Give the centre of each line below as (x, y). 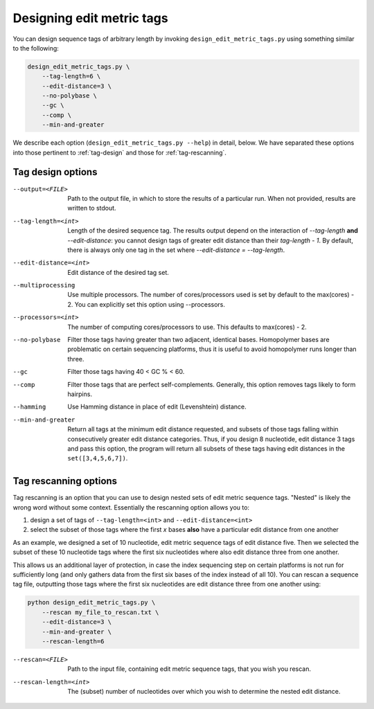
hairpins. (80, 394)
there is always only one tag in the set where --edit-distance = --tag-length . (176, 250)
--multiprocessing (44, 285)
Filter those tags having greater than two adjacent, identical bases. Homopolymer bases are (198, 340)
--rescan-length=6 (73, 641)
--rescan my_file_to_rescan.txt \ (100, 612)
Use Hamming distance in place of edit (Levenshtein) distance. (157, 407)
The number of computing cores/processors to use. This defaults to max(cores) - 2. (187, 327)
